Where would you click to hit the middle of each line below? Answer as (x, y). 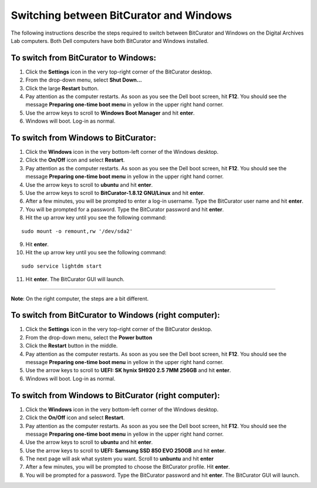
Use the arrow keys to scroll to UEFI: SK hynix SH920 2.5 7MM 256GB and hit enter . (128, 371)
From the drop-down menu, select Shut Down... (84, 80)
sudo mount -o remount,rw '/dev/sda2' (77, 231)
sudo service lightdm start (62, 266)
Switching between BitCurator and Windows (121, 15)
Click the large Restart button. (62, 88)
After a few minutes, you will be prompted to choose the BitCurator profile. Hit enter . (128, 467)
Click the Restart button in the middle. (72, 346)
